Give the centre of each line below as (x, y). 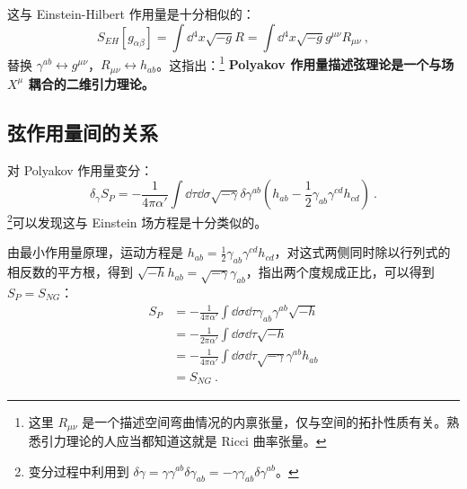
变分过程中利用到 (79, 471)
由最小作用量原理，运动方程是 (95, 252)
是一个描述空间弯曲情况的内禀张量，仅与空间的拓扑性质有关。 (264, 421)
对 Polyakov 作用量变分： (80, 169)
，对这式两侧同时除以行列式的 (362, 252)
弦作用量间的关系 (83, 132)
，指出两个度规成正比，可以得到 (340, 272)
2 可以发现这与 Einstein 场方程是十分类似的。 (137, 221)
